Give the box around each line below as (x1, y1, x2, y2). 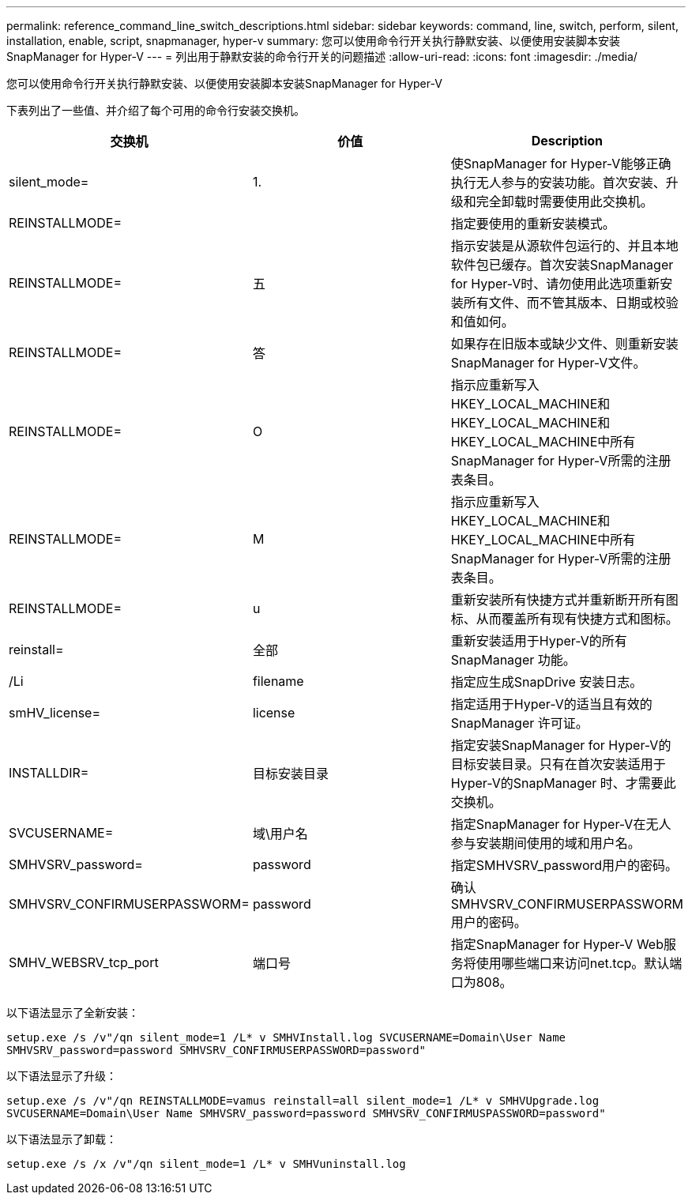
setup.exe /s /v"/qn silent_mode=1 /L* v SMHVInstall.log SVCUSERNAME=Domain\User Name (6, 1031, 566, 1044)
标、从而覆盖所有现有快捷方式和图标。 (450, 611, 679, 627)
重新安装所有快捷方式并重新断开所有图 (450, 592, 679, 608)
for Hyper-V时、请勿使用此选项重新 (450, 276, 660, 292)
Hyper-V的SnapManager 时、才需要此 (450, 775, 676, 791)
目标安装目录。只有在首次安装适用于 (450, 756, 666, 772)
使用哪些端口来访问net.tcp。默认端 (476, 955, 683, 971)
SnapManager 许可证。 (450, 715, 589, 731)
